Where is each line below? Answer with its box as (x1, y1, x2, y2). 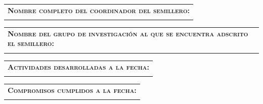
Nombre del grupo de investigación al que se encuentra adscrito (8, 28, 248, 38)
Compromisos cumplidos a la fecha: (8, 84, 137, 95)
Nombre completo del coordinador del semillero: (8, 5, 190, 15)
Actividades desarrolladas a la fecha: (8, 61, 150, 72)
